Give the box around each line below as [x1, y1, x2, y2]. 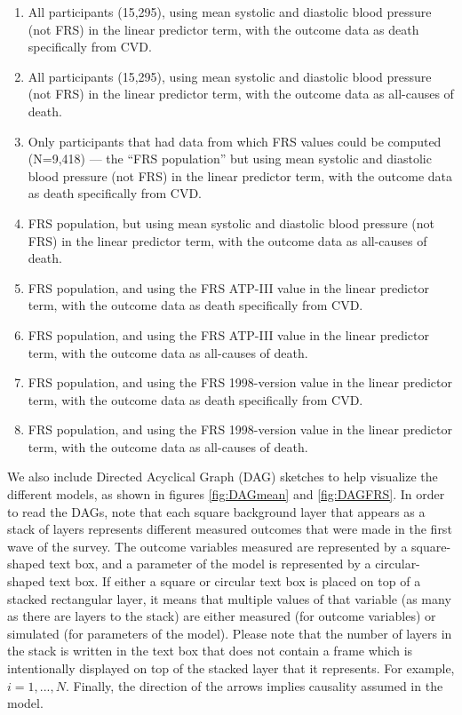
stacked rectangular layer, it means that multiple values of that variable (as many [7, 589, 451, 608]
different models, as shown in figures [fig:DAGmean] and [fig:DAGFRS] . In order [7, 485, 445, 504]
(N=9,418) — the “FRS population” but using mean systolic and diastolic [28, 149, 432, 168]
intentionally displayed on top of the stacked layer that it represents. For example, [7, 659, 455, 677]
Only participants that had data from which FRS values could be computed [28, 131, 442, 150]
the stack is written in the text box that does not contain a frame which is [7, 641, 413, 660]
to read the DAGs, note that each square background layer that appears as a [7, 502, 426, 520]
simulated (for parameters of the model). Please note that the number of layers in [7, 624, 452, 642]
